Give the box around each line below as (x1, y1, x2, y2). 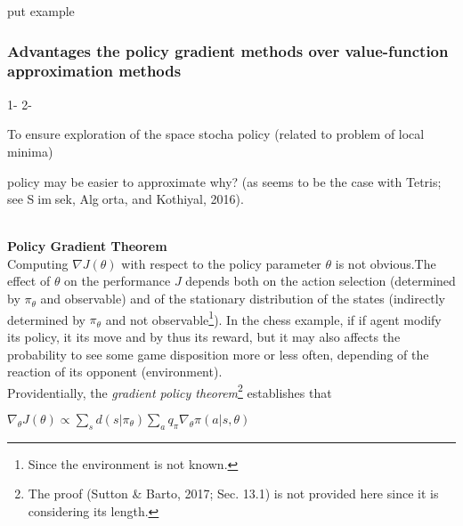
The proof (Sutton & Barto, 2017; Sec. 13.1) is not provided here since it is (28, 484, 439, 503)
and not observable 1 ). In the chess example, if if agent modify (105, 307, 442, 328)
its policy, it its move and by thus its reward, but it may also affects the (7, 327, 401, 345)
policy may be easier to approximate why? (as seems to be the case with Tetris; (7, 172, 442, 190)
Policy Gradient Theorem (7, 237, 167, 255)
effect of (7, 271, 51, 290)
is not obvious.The (335, 254, 436, 272)
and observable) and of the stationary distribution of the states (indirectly (40, 289, 445, 308)
